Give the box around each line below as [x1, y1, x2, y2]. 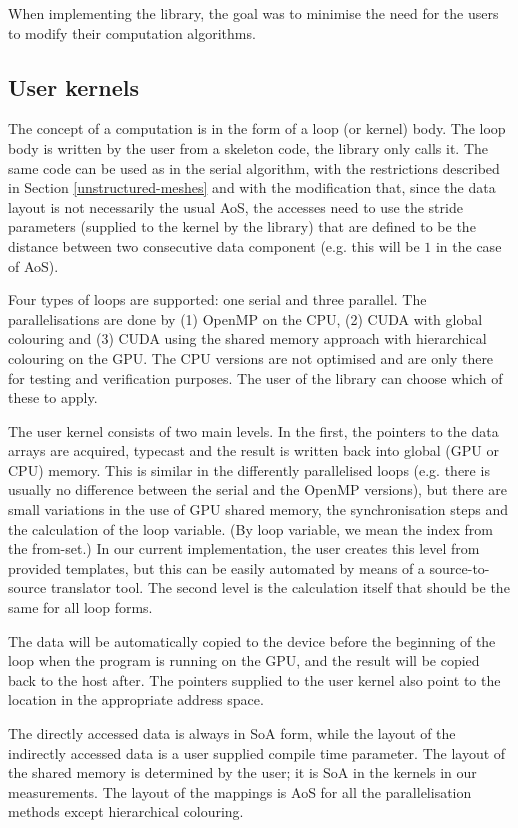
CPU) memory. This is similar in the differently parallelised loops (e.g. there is [8, 459, 490, 480]
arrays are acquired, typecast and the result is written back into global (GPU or [8, 440, 499, 461]
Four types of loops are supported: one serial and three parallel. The [8, 289, 427, 310]
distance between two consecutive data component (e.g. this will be [8, 235, 420, 256]
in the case [435, 235, 502, 256]
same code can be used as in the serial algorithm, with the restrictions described [8, 157, 500, 178]
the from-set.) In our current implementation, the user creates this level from [8, 538, 480, 559]
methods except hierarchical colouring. [8, 801, 244, 822]
